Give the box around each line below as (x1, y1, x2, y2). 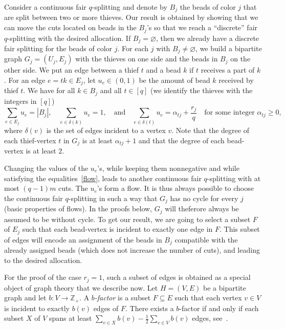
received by (218, 75, 254, 85)
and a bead (146, 64, 181, 75)
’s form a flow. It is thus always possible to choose (97, 183, 254, 193)
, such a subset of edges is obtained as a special (102, 272, 251, 282)
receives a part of (201, 64, 255, 75)
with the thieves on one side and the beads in (75, 53, 218, 64)
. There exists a (125, 302, 174, 313)
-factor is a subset (94, 292, 151, 303)
